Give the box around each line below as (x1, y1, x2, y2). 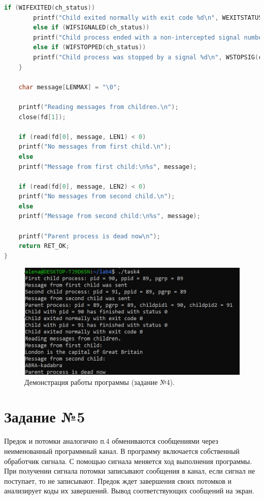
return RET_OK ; (18, 242, 70, 250)
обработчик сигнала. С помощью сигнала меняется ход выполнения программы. (4, 455, 252, 466)
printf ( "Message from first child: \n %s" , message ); (18, 163, 197, 170)
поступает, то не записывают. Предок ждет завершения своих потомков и (4, 475, 232, 486)
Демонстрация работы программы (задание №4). (24, 376, 175, 387)
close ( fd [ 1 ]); (18, 113, 66, 121)
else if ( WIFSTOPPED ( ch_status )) (33, 44, 146, 51)
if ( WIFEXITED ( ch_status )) (4, 4, 95, 11)
